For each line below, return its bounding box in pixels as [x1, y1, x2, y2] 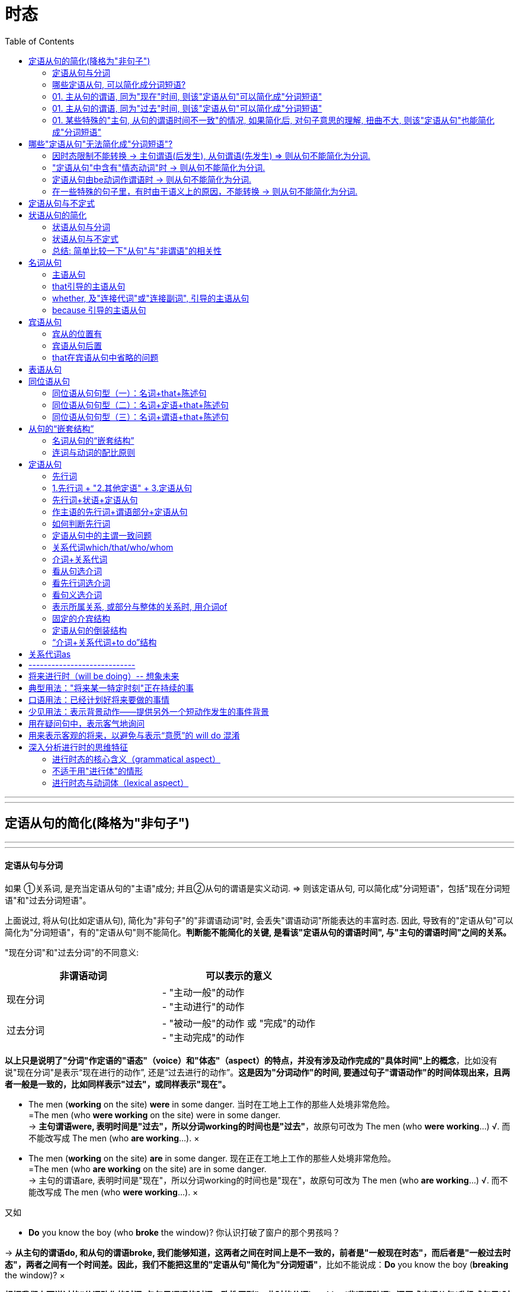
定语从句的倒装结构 [52, 625, 127, 635]
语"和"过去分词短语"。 [5, 895, 91, 905]
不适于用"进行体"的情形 [52, 765, 143, 776]
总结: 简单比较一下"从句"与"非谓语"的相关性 [52, 245, 222, 256]
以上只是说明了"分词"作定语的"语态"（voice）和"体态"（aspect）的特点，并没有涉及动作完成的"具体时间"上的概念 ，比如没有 [5, 1055, 498, 1065]
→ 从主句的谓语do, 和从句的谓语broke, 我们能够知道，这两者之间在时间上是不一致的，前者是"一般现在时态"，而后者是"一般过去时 [5, 1247, 511, 1258]
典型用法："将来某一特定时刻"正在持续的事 [28, 682, 194, 693]
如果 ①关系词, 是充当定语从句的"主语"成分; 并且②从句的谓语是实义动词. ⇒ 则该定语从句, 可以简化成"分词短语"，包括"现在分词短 [5, 883, 510, 893]
